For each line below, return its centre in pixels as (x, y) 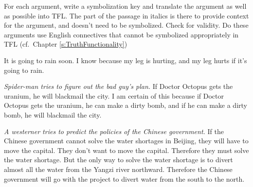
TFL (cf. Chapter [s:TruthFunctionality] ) (66, 44)
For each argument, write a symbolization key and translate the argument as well (125, 6)
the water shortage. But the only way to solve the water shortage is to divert (118, 160)
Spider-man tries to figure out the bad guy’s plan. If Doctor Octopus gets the (118, 86)
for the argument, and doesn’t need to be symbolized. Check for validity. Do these (126, 25)
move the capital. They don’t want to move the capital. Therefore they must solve (126, 150)
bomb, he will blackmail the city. (53, 114)
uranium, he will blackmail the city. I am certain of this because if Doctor (114, 95)
